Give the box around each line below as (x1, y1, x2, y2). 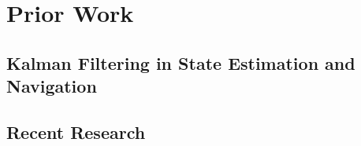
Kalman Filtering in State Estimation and (6, 50, 355, 75)
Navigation (6, 74, 97, 98)
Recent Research (6, 119, 146, 144)
